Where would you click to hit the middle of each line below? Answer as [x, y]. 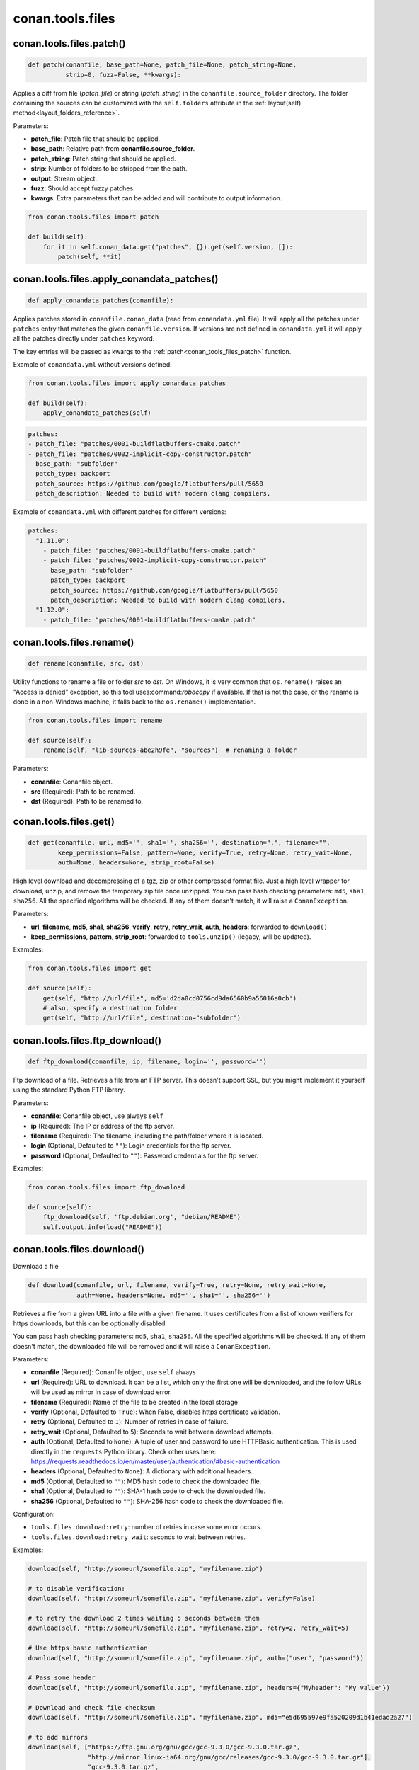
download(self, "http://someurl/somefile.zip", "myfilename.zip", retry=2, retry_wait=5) [189, 1628]
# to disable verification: [76, 1588]
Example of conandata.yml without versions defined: [93, 365]
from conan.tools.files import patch [93, 217]
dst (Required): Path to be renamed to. [87, 801]
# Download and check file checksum [92, 1707]
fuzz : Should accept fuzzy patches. [83, 188]
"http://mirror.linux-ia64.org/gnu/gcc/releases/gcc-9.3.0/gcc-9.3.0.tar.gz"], [229, 1757]
